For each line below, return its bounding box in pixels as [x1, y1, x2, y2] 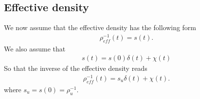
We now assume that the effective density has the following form [4, 22, 197, 33]
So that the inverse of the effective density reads [4, 63, 147, 73]
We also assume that [4, 43, 66, 53]
